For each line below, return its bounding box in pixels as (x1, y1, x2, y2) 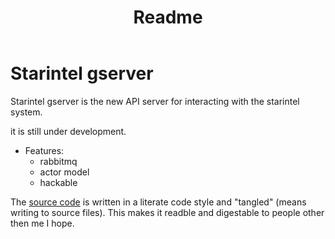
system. (10, 106, 43, 118)
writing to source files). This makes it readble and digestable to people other (10, 206, 325, 218)
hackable (39, 176, 78, 188)
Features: (24, 144, 65, 156)
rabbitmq (39, 155, 78, 167)
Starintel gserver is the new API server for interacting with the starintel (10, 95, 300, 107)
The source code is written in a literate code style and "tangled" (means (10, 196, 307, 208)
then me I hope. (10, 217, 75, 229)
